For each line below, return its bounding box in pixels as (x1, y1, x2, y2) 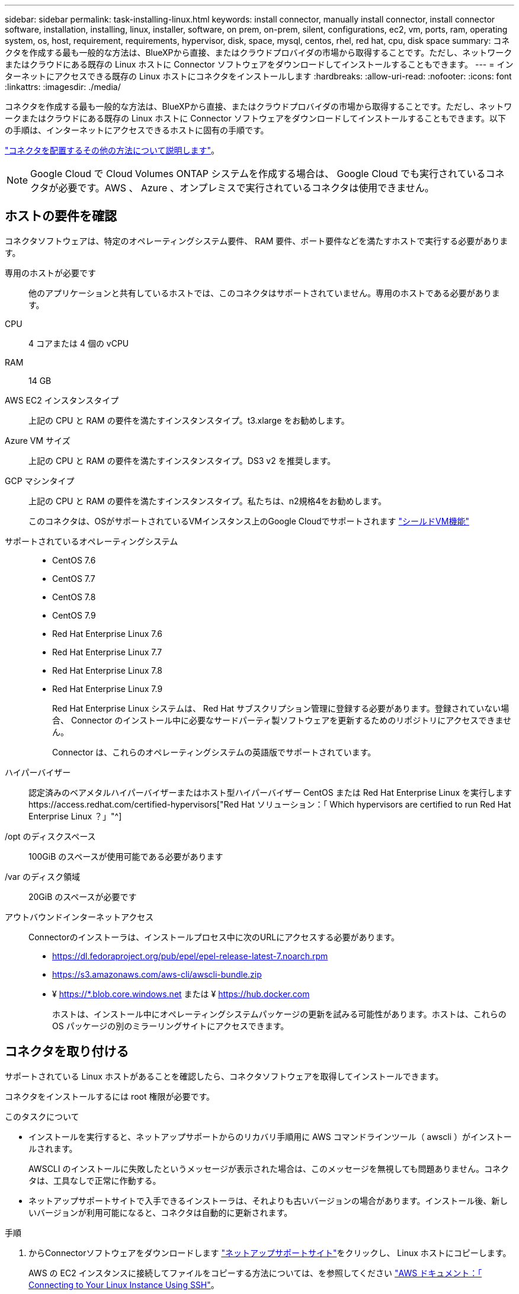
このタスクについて (5, 1111, 79, 1122)
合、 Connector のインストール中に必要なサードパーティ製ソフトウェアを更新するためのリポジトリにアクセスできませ (52, 715, 512, 725)
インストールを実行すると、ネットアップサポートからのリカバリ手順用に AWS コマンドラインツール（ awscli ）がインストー (28, 1131, 512, 1142)
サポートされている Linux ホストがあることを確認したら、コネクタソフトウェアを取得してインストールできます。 (5, 1071, 444, 1081)
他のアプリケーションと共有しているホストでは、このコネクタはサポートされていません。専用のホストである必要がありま (28, 287, 500, 298)
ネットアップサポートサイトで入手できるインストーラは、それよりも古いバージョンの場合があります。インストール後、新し (28, 1195, 508, 1206)
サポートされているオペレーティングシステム (5, 536, 178, 546)
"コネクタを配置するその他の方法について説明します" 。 (5, 145, 220, 155)
